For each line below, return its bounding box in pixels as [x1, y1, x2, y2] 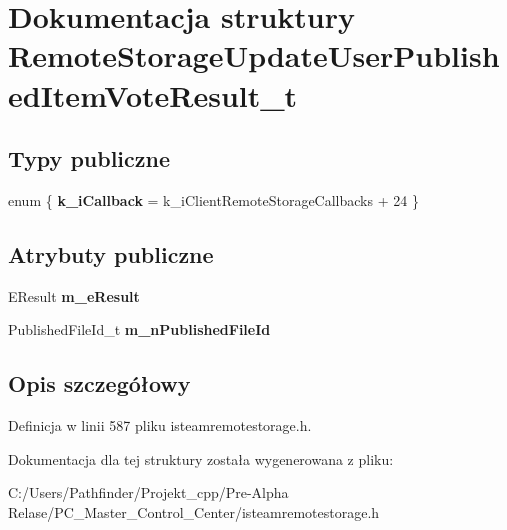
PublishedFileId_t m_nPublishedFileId [8, 319, 271, 340]
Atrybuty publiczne [8, 238, 214, 269]
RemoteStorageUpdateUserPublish [8, 35, 500, 76]
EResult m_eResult [8, 285, 140, 306]
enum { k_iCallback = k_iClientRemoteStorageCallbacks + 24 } [8, 189, 419, 210]
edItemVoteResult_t [8, 74, 298, 115]
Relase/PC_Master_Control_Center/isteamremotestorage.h [8, 501, 380, 522]
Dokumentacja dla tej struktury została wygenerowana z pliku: [8, 448, 394, 469]
